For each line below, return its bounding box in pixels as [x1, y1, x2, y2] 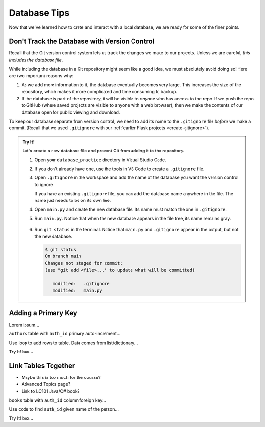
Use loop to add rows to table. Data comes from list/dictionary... [9, 340, 138, 346]
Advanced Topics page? [21, 381, 71, 387]
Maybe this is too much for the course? [21, 374, 101, 380]
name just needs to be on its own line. [34, 198, 111, 203]
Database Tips [9, 7, 70, 18]
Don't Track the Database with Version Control [9, 37, 155, 46]
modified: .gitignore [52, 281, 110, 286]
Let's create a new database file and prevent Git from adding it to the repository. [22, 148, 185, 154]
